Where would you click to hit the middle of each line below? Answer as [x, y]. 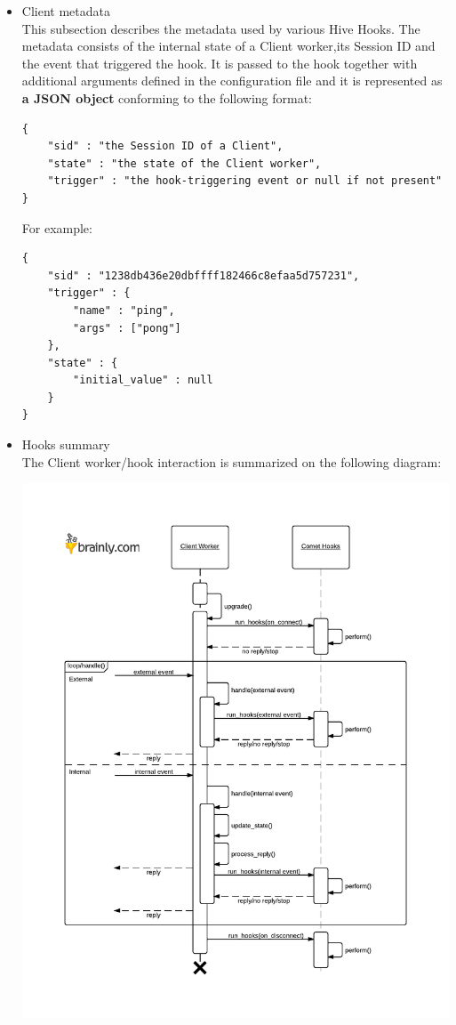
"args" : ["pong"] [127, 328]
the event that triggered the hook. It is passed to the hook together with [220, 63]
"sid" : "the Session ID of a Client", [165, 146]
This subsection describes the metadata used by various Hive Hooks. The [221, 28]
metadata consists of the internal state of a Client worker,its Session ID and [228, 46]
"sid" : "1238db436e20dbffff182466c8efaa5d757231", [204, 275]
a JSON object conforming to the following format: [167, 97]
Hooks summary [66, 444]
